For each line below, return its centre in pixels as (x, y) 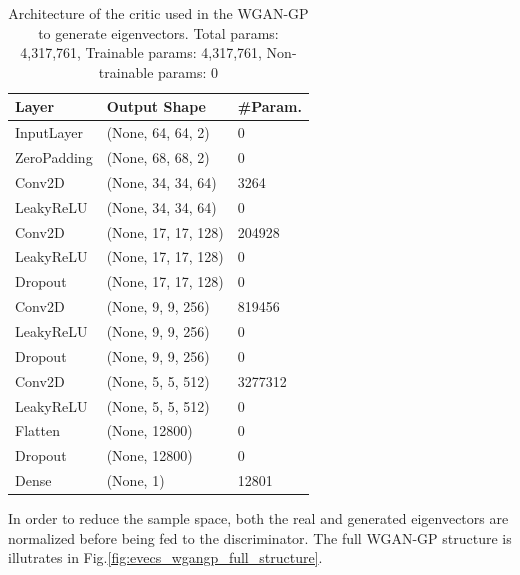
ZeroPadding (54, 157)
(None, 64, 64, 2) (158, 132)
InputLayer (49, 132)
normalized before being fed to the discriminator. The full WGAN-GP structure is (260, 537)
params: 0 (188, 71)
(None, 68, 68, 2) (158, 157)
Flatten (37, 430)
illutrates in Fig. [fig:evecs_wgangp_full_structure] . (165, 557)
